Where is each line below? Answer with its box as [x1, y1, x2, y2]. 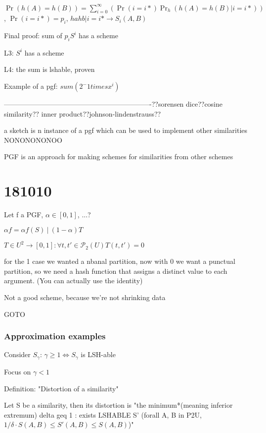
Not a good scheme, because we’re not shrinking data [4, 292, 166, 303]
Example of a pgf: [4, 81, 58, 91]
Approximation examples [4, 330, 106, 342]
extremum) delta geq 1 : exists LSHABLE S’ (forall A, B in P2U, [4, 409, 202, 420]
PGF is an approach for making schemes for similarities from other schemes [4, 151, 233, 162]
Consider [4, 349, 31, 360]
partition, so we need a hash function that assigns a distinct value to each [4, 265, 227, 276]
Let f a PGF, [4, 209, 44, 220]
